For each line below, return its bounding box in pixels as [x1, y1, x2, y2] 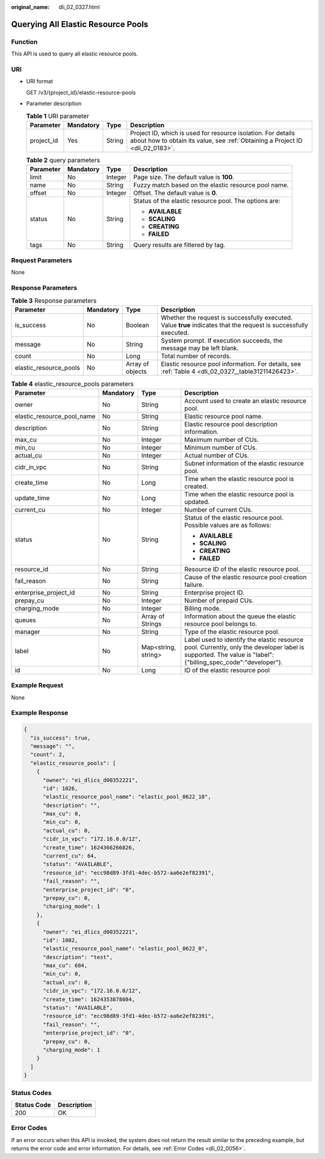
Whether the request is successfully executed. [160, 313, 293, 322]
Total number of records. [160, 352, 232, 360]
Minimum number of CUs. [184, 443, 258, 451]
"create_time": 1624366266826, [43, 844, 135, 851]
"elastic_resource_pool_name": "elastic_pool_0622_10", [43, 793, 211, 800]
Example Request [11, 681, 63, 689]
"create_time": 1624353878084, [43, 996, 135, 1003]
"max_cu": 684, [43, 962, 88, 969]
